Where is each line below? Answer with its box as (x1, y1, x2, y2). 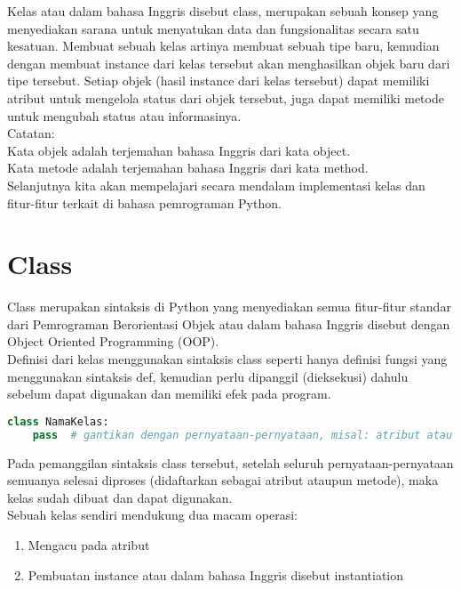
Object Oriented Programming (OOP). (7, 332, 219, 351)
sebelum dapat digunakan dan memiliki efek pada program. (7, 384, 331, 403)
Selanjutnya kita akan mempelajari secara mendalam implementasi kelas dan (7, 175, 425, 194)
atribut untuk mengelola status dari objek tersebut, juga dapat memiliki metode (7, 88, 444, 107)
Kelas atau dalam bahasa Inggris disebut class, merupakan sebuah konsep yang (7, 2, 439, 20)
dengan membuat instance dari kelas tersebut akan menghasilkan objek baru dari (7, 53, 450, 72)
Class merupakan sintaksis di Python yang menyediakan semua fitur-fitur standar (7, 297, 451, 316)
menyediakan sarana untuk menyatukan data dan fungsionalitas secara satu (7, 19, 419, 37)
